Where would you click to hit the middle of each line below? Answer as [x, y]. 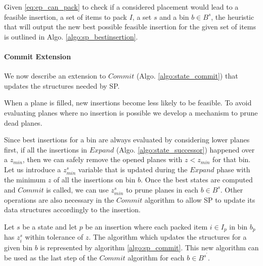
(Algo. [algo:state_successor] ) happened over [185, 149]
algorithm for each [156, 258]
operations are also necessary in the [59, 199]
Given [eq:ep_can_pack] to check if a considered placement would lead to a [121, 7]
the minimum [25, 180]
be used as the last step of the [51, 258]
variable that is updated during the [133, 169]
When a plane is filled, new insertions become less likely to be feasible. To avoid [128, 103]
